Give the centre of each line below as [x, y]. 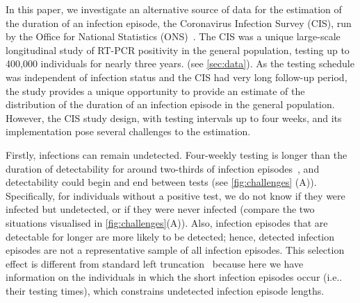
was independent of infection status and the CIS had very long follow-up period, [177, 77]
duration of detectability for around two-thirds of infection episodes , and [163, 168]
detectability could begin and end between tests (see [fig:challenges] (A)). [161, 182]
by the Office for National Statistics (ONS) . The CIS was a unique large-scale [173, 36]
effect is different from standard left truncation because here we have [155, 263]
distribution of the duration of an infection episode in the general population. [170, 104]
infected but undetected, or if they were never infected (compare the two [160, 209]
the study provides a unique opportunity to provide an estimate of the [155, 90]
